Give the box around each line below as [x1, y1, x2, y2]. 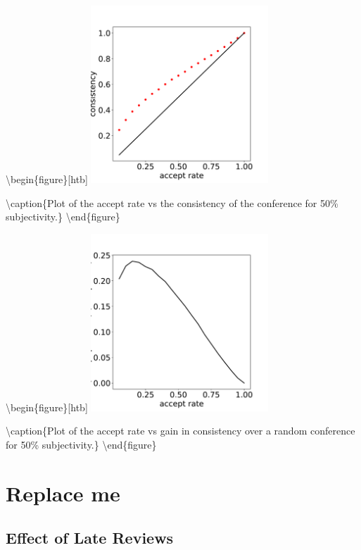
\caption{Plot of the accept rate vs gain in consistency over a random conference [6, 423, 355, 438]
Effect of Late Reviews [6, 527, 174, 549]
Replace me [6, 478, 120, 507]
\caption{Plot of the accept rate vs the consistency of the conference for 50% [6, 195, 338, 210]
